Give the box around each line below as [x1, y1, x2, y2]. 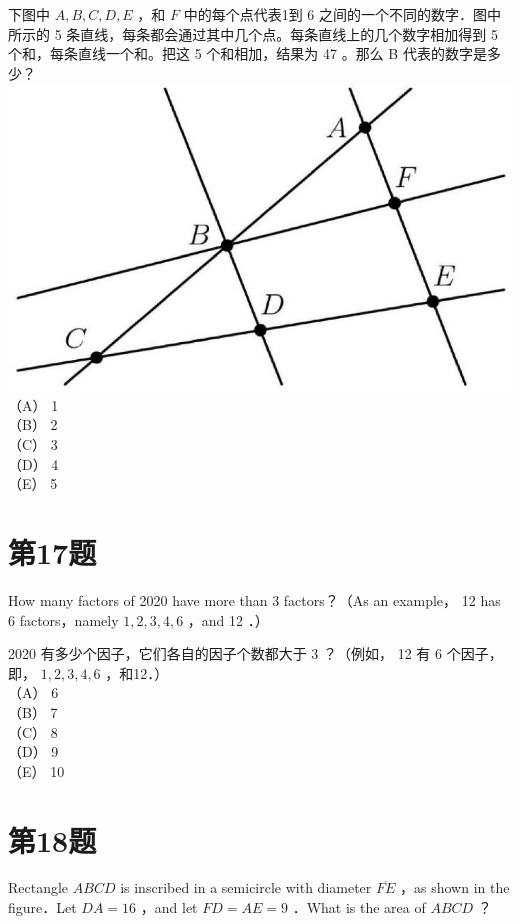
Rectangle [8, 877, 69, 898]
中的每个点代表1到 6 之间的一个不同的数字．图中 [183, 4, 502, 24]
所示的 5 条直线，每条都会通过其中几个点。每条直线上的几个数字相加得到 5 [8, 23, 498, 44]
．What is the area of [292, 897, 426, 918]
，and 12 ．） [187, 609, 269, 630]
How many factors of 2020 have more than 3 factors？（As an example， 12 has [8, 589, 501, 610]
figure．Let [8, 897, 77, 918]
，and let [140, 897, 198, 918]
